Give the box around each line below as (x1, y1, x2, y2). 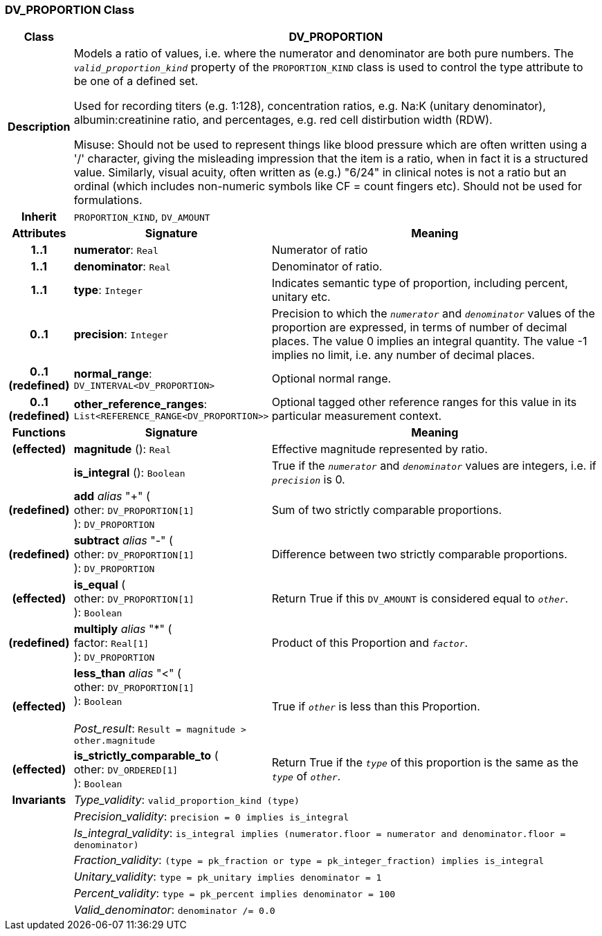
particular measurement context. (271, 409, 442, 423)
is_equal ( (73, 578, 126, 592)
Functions (12, 425, 66, 440)
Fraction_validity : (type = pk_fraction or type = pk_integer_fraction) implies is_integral (73, 853, 545, 868)
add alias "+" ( (73, 489, 150, 504)
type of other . (271, 769, 341, 784)
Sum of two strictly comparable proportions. (271, 503, 502, 517)
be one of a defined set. (73, 74, 199, 89)
